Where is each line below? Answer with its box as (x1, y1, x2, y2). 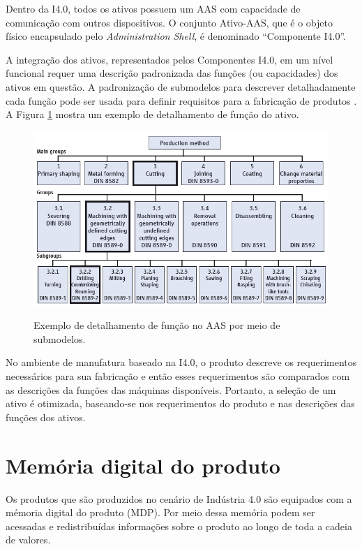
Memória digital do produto (6, 451, 280, 479)
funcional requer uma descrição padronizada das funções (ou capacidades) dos (6, 66, 338, 80)
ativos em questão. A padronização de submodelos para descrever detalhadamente (6, 79, 356, 94)
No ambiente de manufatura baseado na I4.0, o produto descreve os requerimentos (6, 355, 357, 369)
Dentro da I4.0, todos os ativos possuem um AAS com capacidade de (6, 1, 301, 15)
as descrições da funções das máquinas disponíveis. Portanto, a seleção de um (6, 382, 336, 397)
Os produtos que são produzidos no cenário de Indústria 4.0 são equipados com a (6, 491, 352, 506)
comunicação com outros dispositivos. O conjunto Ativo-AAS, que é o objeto (6, 15, 333, 29)
